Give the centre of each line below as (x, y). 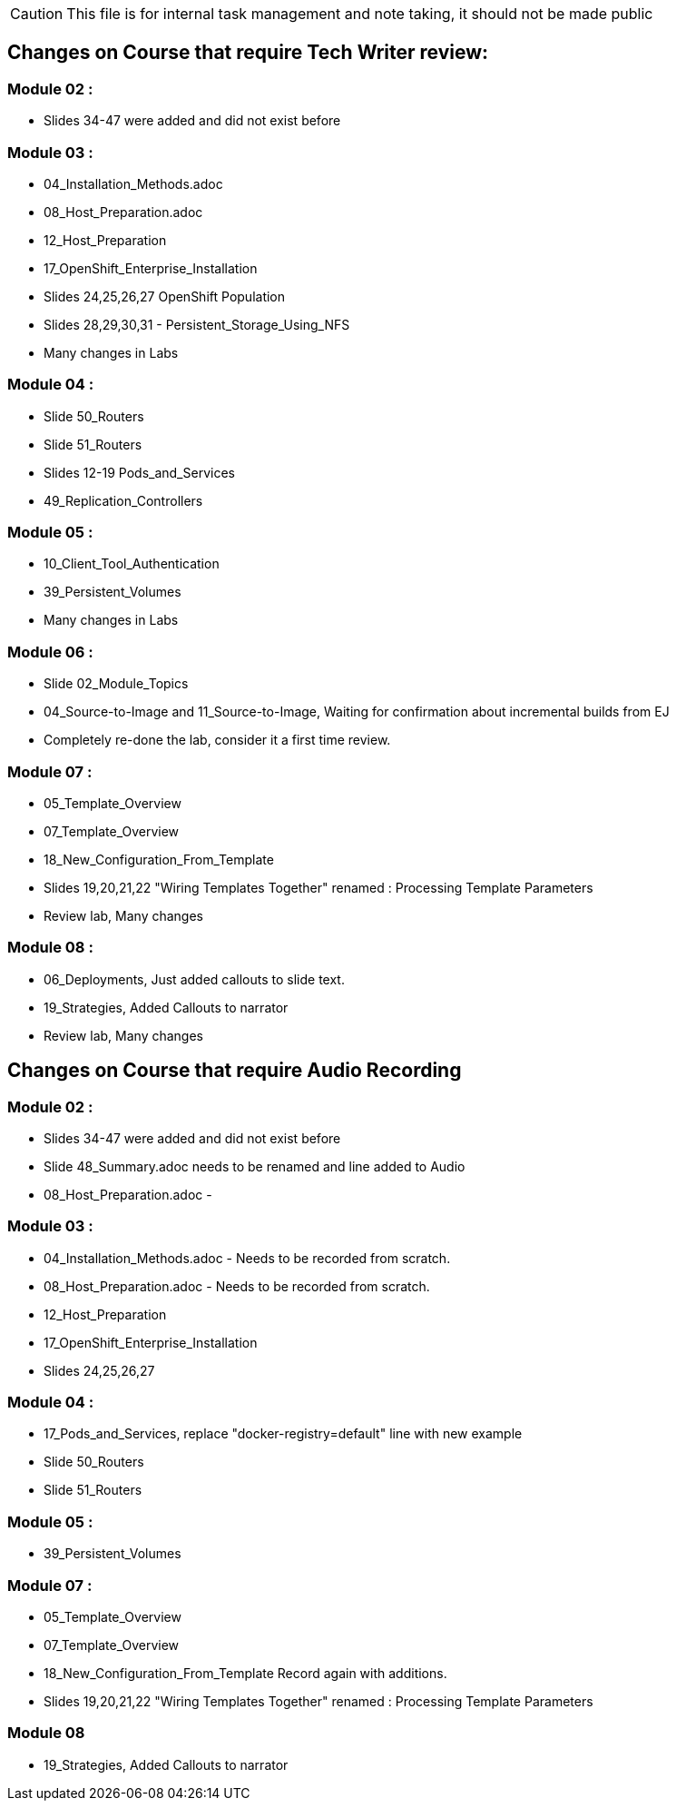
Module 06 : (50, 652)
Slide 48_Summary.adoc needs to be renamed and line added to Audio (255, 1166)
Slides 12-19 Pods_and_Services (139, 472)
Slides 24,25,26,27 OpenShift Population (165, 296)
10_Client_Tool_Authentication (132, 564)
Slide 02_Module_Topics (116, 684)
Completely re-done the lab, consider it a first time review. (217, 740)
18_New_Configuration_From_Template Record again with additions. (245, 1673)
